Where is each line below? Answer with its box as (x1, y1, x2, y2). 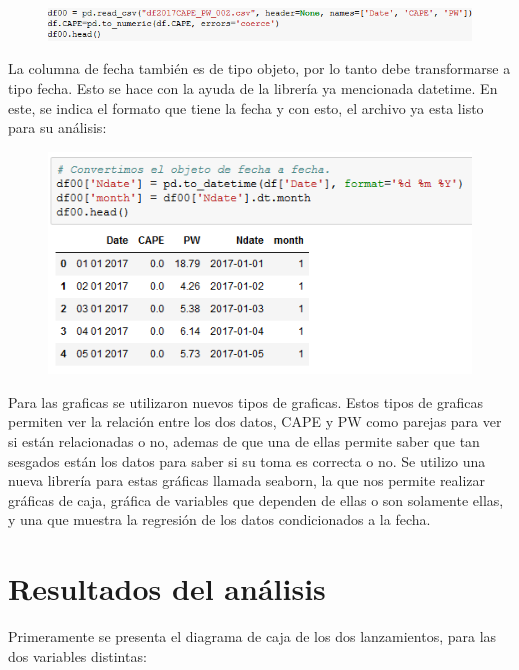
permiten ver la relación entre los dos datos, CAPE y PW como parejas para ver (8, 411, 502, 432)
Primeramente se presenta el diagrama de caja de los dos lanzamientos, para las (8, 626, 497, 647)
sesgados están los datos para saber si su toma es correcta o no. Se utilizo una (8, 450, 486, 471)
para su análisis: (8, 117, 107, 138)
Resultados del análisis (8, 568, 326, 609)
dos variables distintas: (8, 645, 147, 666)
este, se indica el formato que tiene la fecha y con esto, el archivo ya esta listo (8, 97, 484, 118)
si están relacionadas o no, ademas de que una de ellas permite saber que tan (8, 431, 480, 451)
